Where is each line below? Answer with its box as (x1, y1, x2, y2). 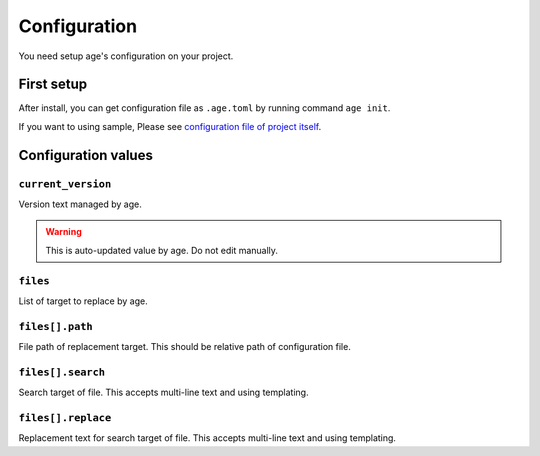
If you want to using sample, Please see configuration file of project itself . (18, 120, 322, 132)
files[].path (18, 320, 94, 333)
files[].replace (18, 411, 112, 424)
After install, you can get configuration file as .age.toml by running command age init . (18, 102, 391, 114)
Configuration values (18, 146, 154, 164)
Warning (45, 226, 82, 238)
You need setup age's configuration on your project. (18, 50, 234, 62)
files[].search (18, 365, 105, 379)
